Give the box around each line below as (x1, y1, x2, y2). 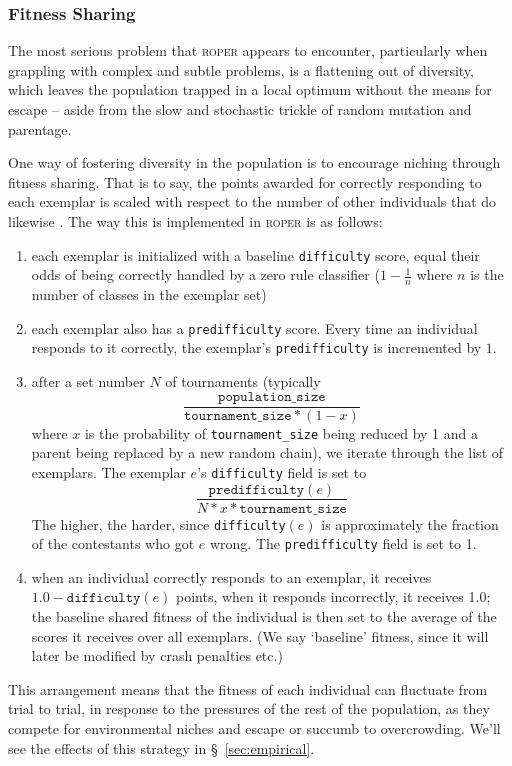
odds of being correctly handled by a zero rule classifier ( (31, 264, 380, 285)
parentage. (8, 118, 72, 139)
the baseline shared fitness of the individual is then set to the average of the (31, 606, 497, 627)
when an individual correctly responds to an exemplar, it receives (31, 566, 432, 587)
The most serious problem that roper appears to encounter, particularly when (8, 40, 488, 61)
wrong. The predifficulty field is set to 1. (209, 533, 477, 554)
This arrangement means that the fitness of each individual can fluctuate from (8, 678, 488, 699)
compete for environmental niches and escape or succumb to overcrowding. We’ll (8, 718, 501, 739)
